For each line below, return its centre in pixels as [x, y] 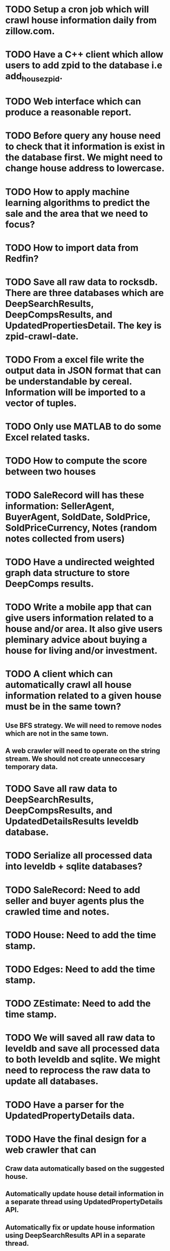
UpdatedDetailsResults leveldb [72, 821]
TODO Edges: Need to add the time [80, 969]
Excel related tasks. [48, 438]
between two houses [51, 472]
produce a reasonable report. [68, 112]
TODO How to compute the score [76, 461]
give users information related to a [79, 618]
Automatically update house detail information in [84, 1194]
